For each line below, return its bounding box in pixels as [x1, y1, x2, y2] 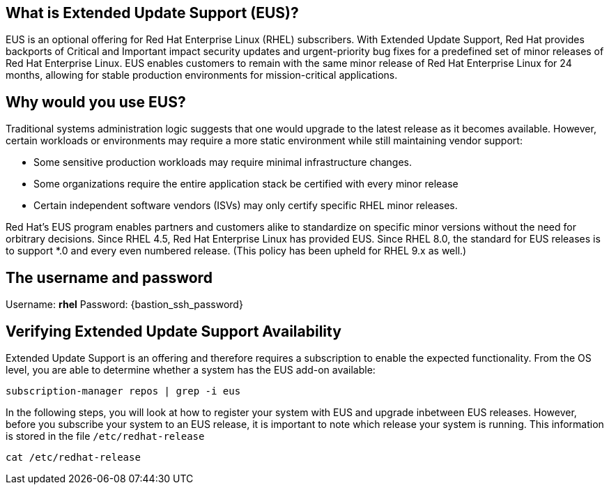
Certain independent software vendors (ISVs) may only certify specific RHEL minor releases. [33, 199, 458, 212]
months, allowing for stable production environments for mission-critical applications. [6, 69, 398, 82]
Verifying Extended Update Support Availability [6, 322, 341, 340]
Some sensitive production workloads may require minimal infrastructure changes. [33, 156, 413, 169]
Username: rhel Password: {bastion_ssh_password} [6, 298, 243, 311]
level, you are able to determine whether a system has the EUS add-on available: [6, 363, 376, 376]
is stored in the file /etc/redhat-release [6, 429, 205, 442]
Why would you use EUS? [6, 93, 186, 111]
